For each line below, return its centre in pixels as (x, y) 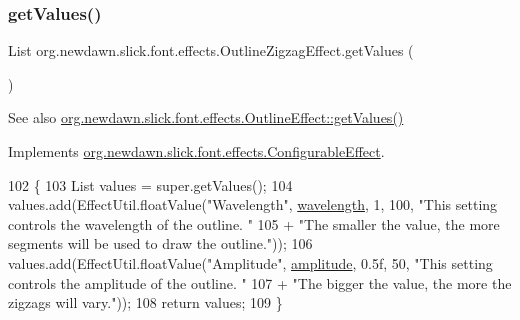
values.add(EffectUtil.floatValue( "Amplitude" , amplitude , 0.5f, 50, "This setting (250, 262)
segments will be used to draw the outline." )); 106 (160, 243)
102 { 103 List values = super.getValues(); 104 (150, 184)
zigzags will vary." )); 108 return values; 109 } (145, 302)
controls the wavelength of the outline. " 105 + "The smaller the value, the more (254, 223)
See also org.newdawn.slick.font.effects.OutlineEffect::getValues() (206, 117)
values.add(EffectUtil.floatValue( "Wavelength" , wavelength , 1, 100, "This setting (253, 204)
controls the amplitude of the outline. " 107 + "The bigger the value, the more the (260, 282)
